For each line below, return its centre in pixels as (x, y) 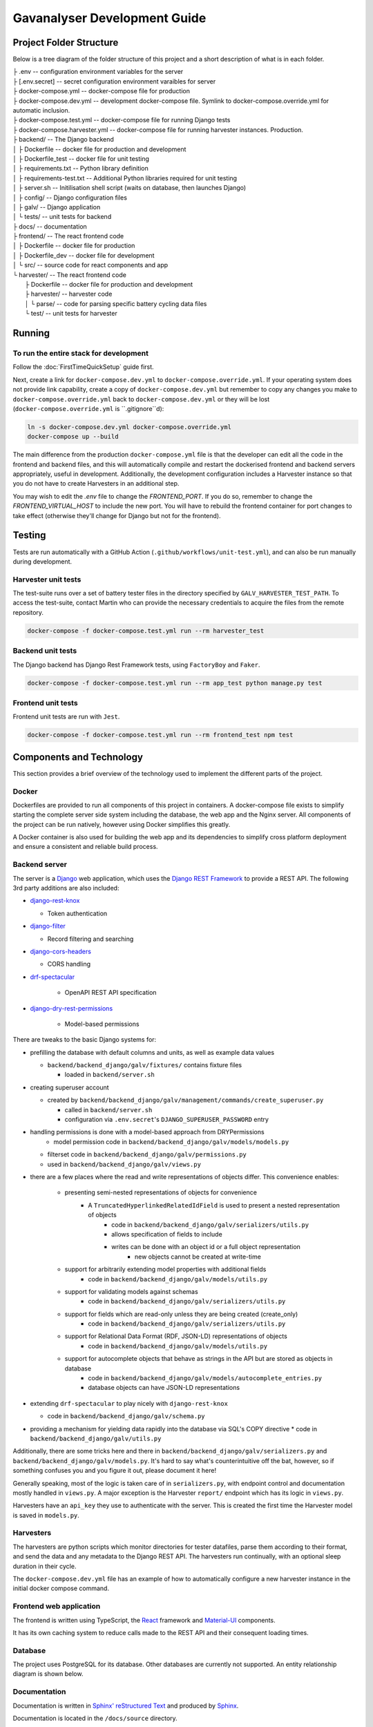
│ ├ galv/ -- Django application (57, 207)
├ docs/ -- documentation (50, 226)
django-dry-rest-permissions (71, 1008)
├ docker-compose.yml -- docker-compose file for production (101, 91)
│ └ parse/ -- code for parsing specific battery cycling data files (116, 303)
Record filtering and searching (90, 939)
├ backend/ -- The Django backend (63, 140)
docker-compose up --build (73, 437)
